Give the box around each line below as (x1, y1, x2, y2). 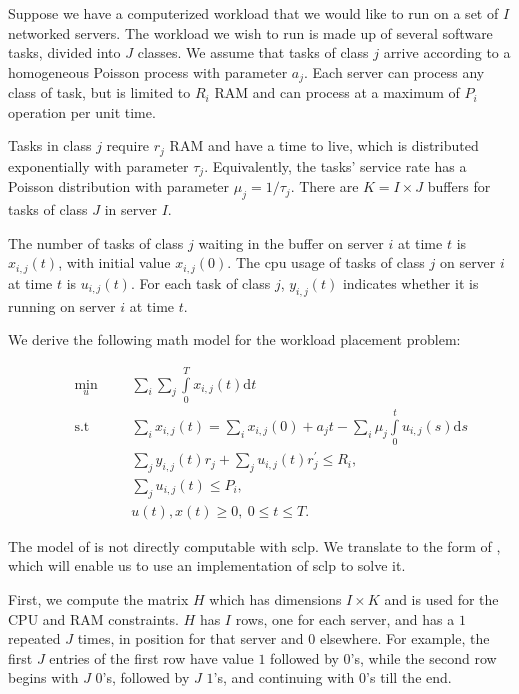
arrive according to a (383, 42, 511, 63)
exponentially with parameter (8, 155, 189, 176)
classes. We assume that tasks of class (137, 42, 369, 63)
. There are (290, 176, 359, 197)
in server (104, 199, 157, 220)
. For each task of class (130, 272, 271, 293)
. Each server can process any (304, 61, 485, 82)
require (106, 135, 150, 156)
